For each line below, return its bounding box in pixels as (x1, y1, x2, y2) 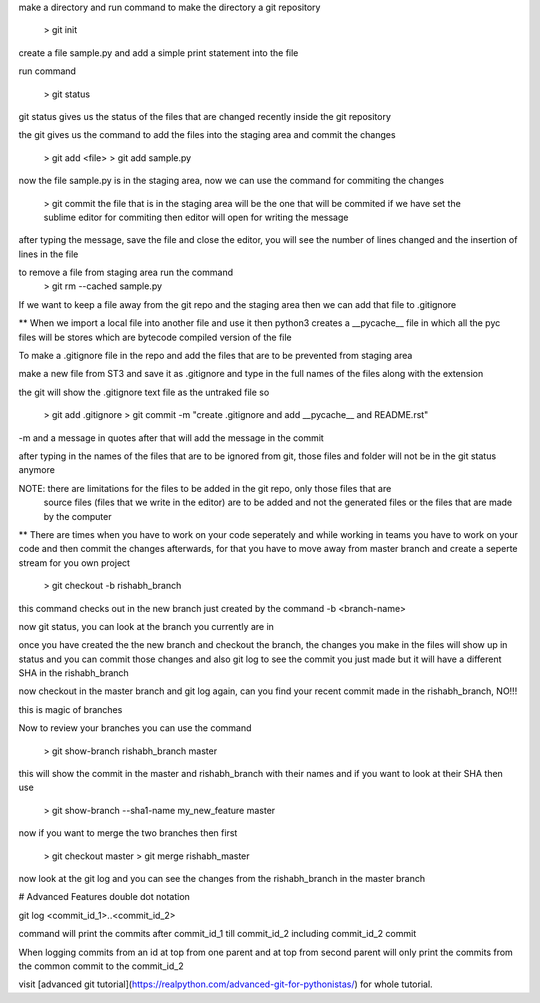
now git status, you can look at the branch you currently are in (18, 620, 275, 632)
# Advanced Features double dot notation (18, 891, 190, 903)
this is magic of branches (18, 703, 123, 715)
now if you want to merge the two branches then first (18, 827, 238, 839)
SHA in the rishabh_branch (18, 667, 129, 679)
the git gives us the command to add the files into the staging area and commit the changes (18, 129, 396, 141)
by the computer (43, 510, 112, 522)
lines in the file (18, 248, 79, 260)
